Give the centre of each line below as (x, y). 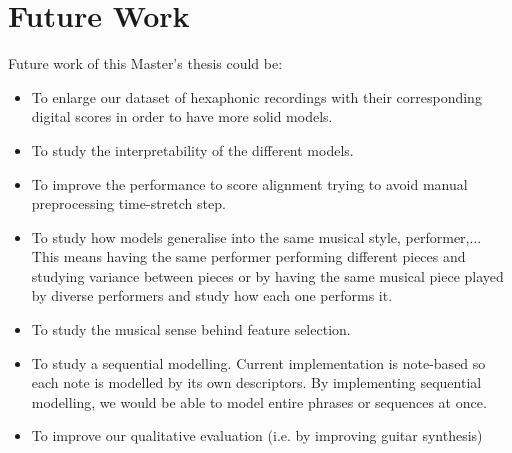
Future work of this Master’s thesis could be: (145, 63)
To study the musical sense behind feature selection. (191, 329)
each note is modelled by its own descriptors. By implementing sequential (256, 382)
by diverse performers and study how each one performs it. (212, 295)
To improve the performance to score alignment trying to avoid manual (249, 183)
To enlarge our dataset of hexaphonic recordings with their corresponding (256, 96)
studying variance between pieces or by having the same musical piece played (267, 275)
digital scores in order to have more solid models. (182, 116)
